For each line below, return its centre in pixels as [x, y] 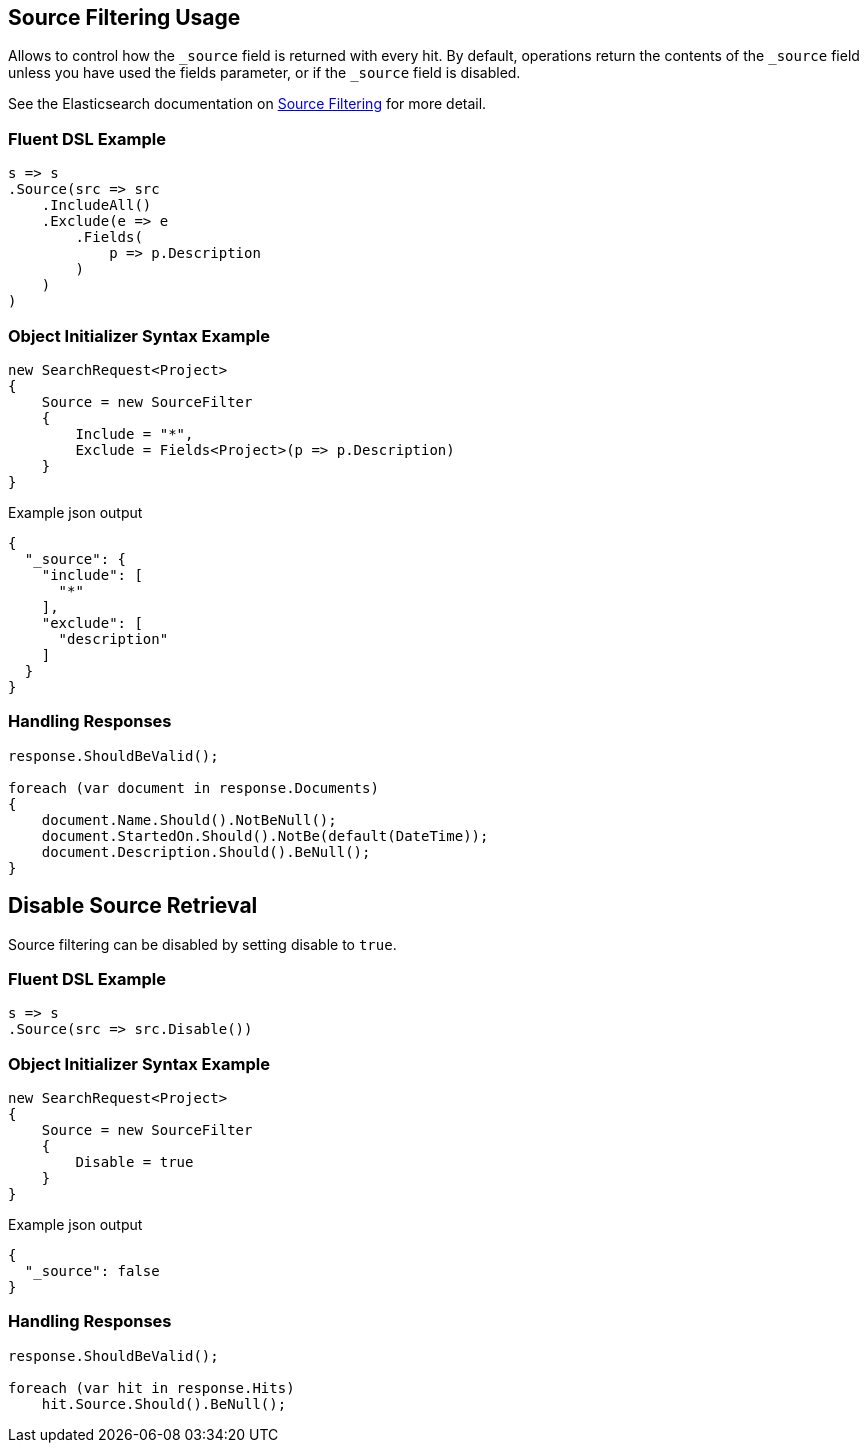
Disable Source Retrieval [133, 906]
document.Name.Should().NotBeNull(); [189, 819]
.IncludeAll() [96, 205]
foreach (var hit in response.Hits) [151, 1387]
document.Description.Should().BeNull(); [206, 851]
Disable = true [134, 1162]
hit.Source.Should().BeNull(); [164, 1403]
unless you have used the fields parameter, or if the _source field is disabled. [264, 73]
